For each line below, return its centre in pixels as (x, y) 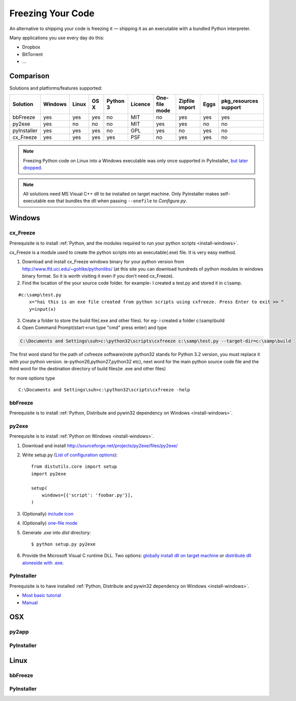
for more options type (32, 378)
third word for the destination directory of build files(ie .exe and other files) (88, 369)
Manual (30, 602)
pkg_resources (240, 101)
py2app (19, 632)
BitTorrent (33, 54)
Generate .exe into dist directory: (56, 532)
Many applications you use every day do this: (57, 38)
